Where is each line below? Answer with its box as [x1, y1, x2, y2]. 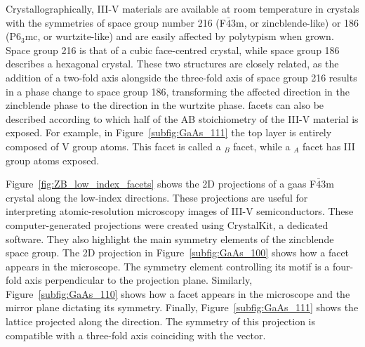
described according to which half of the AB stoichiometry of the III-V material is [6, 111, 359, 126]
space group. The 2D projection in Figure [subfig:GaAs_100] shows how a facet [6, 245, 350, 260]
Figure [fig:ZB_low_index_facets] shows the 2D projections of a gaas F [6, 176, 317, 191]
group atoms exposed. [6, 152, 100, 167]
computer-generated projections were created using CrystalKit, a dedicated [6, 217, 328, 232]
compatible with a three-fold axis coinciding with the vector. [6, 327, 266, 342]
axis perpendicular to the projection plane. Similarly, [25, 273, 253, 287]
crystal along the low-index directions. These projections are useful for [6, 190, 308, 204]
